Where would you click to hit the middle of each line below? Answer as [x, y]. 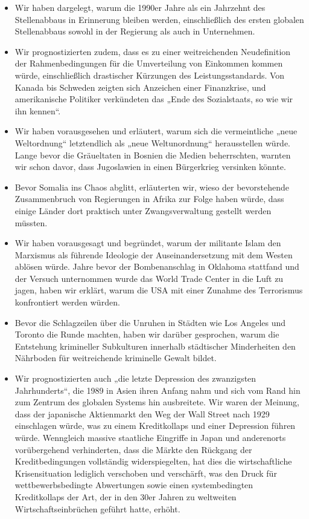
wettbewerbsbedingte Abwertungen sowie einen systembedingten [134, 485]
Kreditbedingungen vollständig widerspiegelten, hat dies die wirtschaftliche [153, 461]
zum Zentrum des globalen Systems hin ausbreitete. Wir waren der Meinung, [157, 402]
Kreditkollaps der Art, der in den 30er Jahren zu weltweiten [126, 496]
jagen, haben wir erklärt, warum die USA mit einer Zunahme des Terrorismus [159, 290]
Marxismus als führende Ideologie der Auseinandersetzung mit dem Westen [154, 254]
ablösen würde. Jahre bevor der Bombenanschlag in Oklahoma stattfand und [157, 266]
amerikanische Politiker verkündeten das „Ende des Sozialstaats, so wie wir [154, 99]
